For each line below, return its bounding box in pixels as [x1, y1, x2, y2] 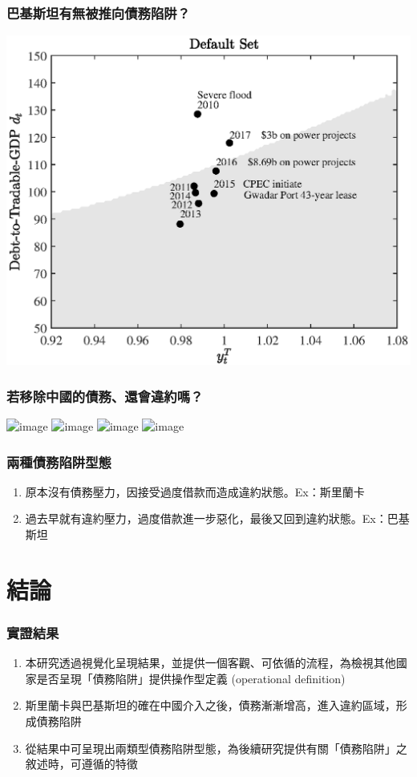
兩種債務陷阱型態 [6, 451, 111, 471]
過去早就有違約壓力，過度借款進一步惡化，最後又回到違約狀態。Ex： [25, 510, 387, 527]
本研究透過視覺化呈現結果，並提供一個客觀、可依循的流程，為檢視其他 [25, 654, 396, 671]
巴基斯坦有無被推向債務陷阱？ [6, 2, 191, 22]
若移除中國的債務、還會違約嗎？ [6, 386, 204, 406]
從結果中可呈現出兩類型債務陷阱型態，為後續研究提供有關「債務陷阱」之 [25, 739, 407, 756]
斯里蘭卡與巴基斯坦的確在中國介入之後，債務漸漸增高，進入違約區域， [25, 697, 396, 714]
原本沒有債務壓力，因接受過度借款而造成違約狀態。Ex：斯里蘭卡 [25, 483, 365, 500]
